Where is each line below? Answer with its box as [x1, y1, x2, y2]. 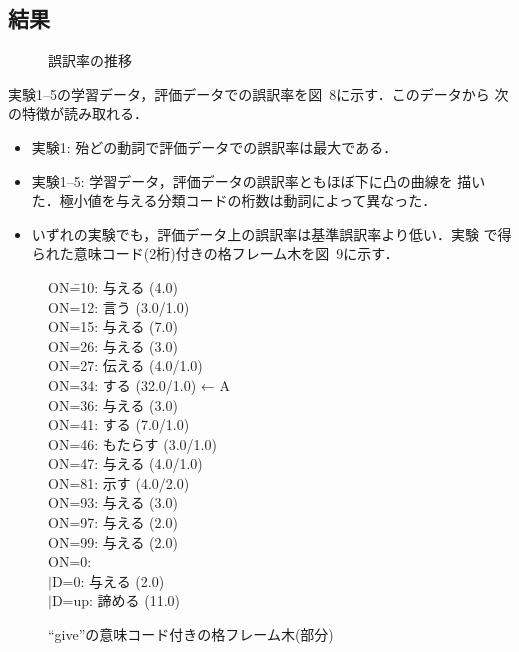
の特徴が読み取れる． [8, 103, 148, 124]
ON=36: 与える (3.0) [48, 394, 178, 415]
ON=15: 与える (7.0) [48, 316, 178, 337]
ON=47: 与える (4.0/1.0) [48, 453, 203, 474]
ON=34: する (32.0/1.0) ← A [48, 374, 230, 395]
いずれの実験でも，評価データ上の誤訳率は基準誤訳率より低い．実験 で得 [31, 223, 512, 244]
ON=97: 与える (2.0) [48, 512, 178, 533]
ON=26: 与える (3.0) [48, 335, 178, 356]
